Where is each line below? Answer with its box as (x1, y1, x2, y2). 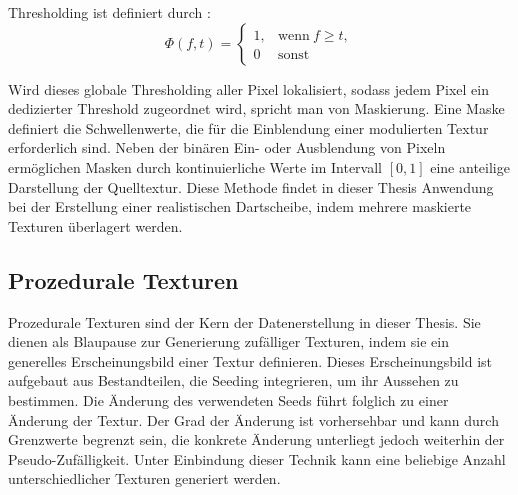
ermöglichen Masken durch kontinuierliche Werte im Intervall (8, 156, 382, 177)
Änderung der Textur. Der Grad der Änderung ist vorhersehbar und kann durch (8, 409, 499, 430)
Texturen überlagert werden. (8, 215, 183, 236)
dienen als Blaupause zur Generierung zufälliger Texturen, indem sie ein (8, 331, 449, 352)
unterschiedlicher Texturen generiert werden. (8, 468, 281, 489)
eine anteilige (430, 156, 510, 177)
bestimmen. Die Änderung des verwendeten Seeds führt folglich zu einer (8, 389, 449, 410)
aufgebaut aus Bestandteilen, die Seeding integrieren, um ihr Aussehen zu (8, 370, 459, 391)
